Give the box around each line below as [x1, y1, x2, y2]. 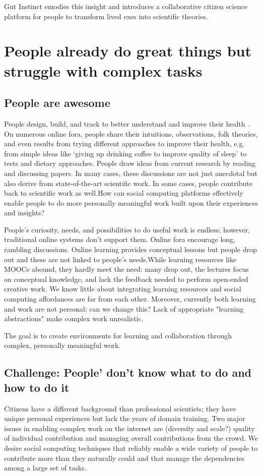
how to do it [4, 379, 70, 395]
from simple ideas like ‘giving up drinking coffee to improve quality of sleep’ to [4, 148, 247, 158]
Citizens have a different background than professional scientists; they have [4, 403, 236, 413]
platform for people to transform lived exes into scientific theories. [4, 11, 208, 21]
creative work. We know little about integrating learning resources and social [4, 283, 241, 294]
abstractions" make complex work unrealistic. [4, 313, 144, 324]
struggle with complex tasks [4, 60, 203, 81]
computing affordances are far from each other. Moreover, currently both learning [4, 293, 256, 304]
